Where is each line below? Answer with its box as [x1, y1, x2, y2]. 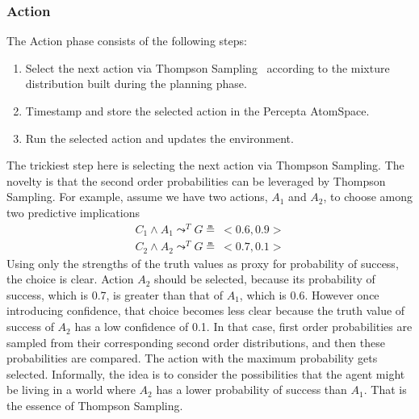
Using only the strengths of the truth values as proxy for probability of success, [6, 254, 399, 271]
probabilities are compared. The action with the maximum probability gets [6, 350, 378, 367]
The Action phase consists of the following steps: [6, 32, 247, 49]
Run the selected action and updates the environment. [25, 129, 294, 146]
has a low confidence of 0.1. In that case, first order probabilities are [74, 318, 413, 335]
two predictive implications [6, 203, 140, 220]
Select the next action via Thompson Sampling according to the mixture [25, 59, 390, 76]
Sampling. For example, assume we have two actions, [6, 188, 268, 205]
